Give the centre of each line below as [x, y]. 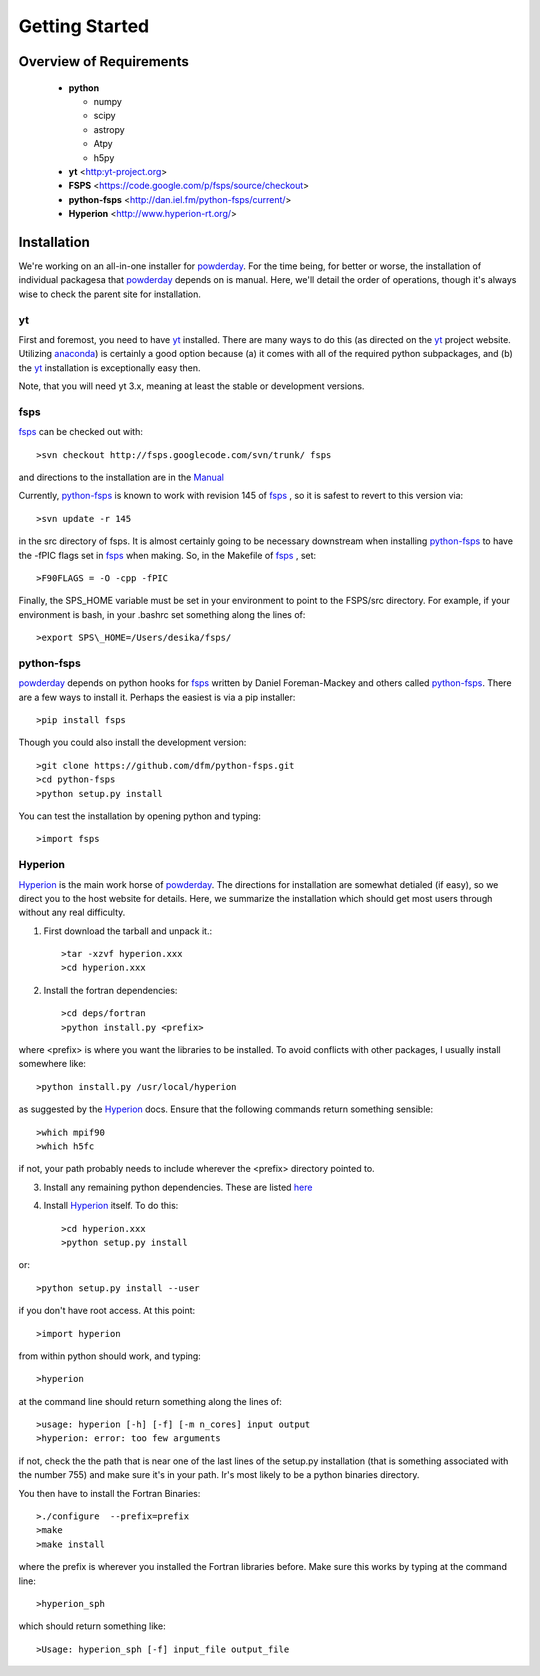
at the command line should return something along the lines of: [150, 1401]
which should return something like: [92, 1626]
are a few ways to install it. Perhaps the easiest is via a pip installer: [157, 697]
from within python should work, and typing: [110, 1356]
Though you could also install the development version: [132, 742]
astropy [109, 129]
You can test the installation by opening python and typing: [140, 816]
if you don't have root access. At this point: [107, 1311]
